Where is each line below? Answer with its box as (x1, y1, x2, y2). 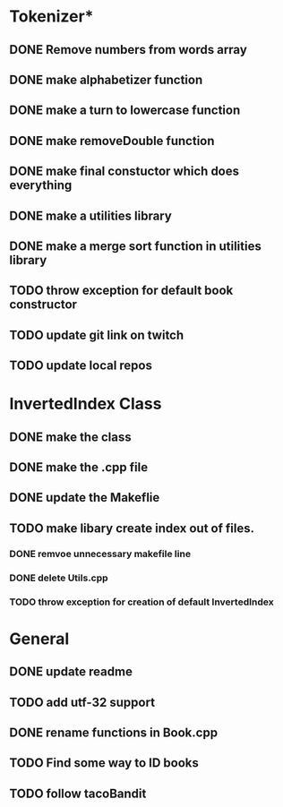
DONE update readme (9, 665, 133, 680)
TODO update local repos (9, 358, 152, 373)
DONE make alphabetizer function (9, 72, 203, 87)
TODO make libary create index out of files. (9, 520, 255, 536)
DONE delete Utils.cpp (9, 571, 109, 584)
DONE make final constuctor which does (9, 164, 240, 179)
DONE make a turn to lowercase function (9, 103, 241, 118)
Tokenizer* (9, 6, 94, 27)
